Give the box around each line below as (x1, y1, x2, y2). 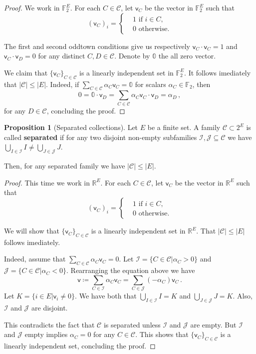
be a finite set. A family (147, 122, 221, 132)
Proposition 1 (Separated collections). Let (4, 122, 138, 132)
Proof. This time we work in (4, 177, 90, 187)
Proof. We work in (4, 2, 60, 12)
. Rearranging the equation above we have (66, 265, 195, 275)
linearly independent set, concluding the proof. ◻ (4, 340, 156, 350)
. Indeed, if (46, 78, 79, 89)
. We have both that (75, 290, 137, 301)
